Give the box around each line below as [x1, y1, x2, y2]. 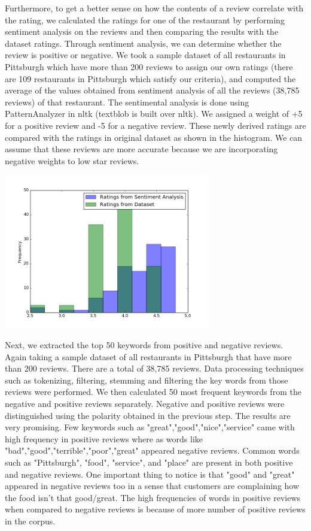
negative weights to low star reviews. [5, 154, 139, 167]
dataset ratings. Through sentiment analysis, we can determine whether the [5, 37, 282, 49]
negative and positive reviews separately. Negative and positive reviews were [5, 397, 285, 409]
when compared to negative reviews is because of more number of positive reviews [5, 503, 306, 515]
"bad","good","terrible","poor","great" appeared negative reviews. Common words [5, 444, 300, 457]
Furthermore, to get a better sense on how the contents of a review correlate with [5, 2, 304, 14]
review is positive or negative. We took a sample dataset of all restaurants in [5, 49, 286, 61]
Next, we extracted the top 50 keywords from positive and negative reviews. [5, 339, 283, 351]
